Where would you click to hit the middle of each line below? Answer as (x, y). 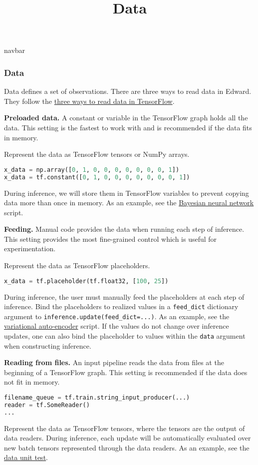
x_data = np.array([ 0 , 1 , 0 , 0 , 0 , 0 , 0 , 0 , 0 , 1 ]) (92, 170)
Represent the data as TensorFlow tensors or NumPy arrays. (97, 154)
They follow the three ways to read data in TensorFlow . (89, 101)
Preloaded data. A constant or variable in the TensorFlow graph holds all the (126, 118)
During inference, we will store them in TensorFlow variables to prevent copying (127, 193)
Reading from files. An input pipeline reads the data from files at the (114, 362)
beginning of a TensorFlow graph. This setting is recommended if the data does (126, 372)
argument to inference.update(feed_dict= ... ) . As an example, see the (117, 316)
